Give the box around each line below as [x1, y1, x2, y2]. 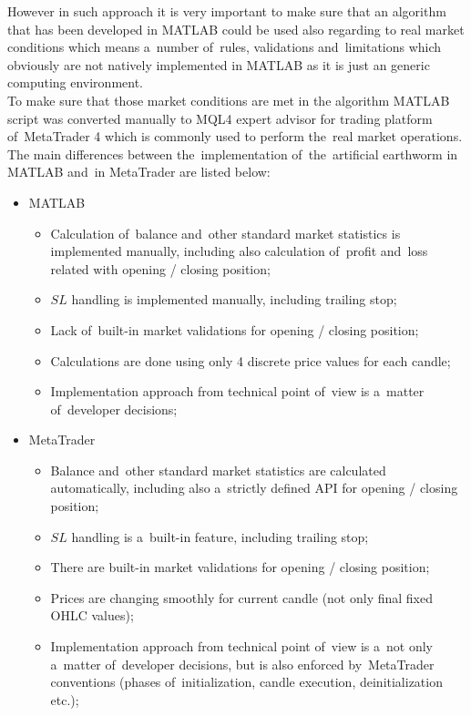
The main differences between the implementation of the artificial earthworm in [7, 144, 458, 163]
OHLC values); [50, 606, 134, 625]
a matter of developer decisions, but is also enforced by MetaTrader [50, 654, 435, 673]
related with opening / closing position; [50, 259, 271, 278]
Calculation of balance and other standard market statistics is [50, 223, 401, 242]
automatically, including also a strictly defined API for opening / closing [50, 478, 458, 497]
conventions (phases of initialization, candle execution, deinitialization [50, 672, 443, 691]
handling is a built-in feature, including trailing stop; [71, 527, 369, 546]
